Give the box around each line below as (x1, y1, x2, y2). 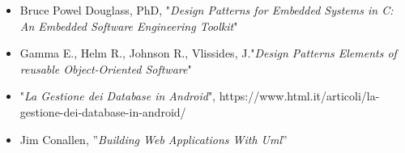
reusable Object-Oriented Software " (19, 60, 192, 77)
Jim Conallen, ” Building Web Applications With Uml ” (19, 130, 288, 147)
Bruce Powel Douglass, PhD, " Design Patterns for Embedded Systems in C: (19, 2, 394, 18)
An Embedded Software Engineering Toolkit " (19, 17, 238, 34)
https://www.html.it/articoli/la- (219, 87, 380, 104)
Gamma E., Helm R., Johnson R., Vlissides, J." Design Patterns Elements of (19, 45, 397, 62)
